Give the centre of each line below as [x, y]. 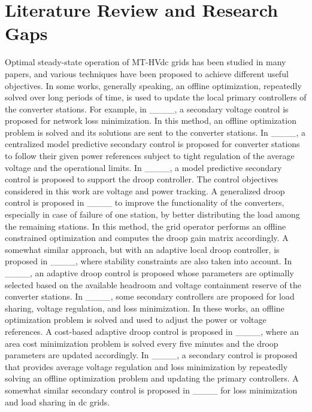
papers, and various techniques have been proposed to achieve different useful [147, 73]
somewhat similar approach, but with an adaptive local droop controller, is [142, 249]
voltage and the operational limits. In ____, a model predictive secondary [143, 167]
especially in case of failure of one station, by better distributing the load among [152, 214]
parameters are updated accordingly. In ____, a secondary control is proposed [151, 355]
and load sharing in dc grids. [57, 402]
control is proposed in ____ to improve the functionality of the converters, [145, 202]
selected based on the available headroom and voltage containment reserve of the [153, 284]
